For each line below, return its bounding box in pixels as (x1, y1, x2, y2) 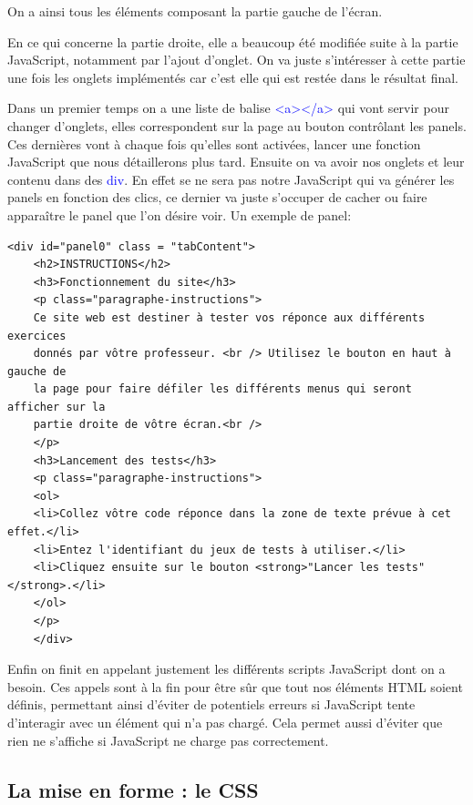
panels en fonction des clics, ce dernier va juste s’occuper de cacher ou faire (7, 188, 427, 207)
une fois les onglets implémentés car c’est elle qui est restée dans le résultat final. (7, 67, 458, 87)
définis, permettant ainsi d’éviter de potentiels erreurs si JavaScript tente (7, 695, 416, 714)
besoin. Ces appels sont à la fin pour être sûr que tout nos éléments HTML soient (7, 677, 463, 696)
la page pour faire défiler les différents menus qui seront (33, 382, 412, 396)
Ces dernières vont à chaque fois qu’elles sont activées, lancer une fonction (7, 134, 421, 153)
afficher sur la (7, 400, 106, 413)
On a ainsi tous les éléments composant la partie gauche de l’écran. (7, 2, 383, 20)
